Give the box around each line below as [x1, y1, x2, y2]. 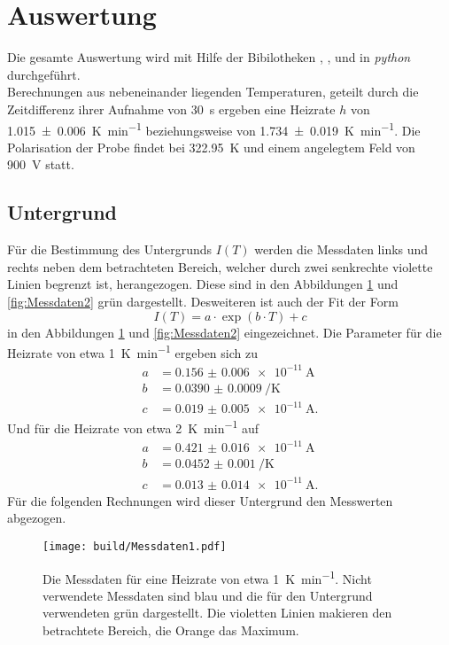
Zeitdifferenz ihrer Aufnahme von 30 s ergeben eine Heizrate [7, 99, 336, 118]
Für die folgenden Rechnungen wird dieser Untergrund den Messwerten [7, 491, 393, 509]
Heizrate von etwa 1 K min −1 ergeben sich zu [7, 341, 258, 361]
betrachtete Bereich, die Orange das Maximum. [43, 621, 299, 640]
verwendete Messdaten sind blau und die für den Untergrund [43, 586, 373, 604]
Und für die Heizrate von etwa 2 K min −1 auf [7, 416, 259, 438]
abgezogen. [7, 509, 66, 527]
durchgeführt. [7, 65, 81, 83]
